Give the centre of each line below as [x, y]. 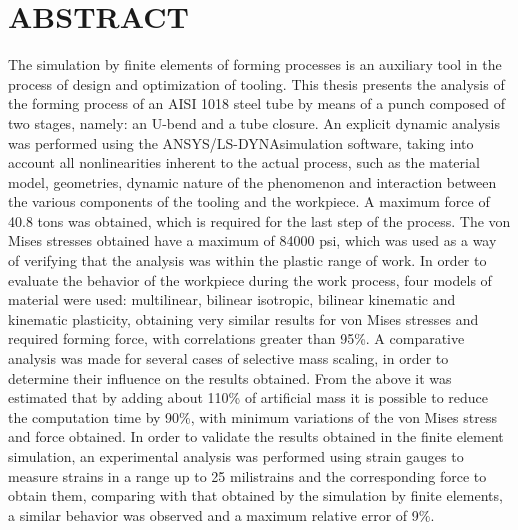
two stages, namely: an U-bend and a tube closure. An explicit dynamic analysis [254, 122]
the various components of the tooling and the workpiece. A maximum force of [249, 201]
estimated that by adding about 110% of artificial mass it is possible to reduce [248, 397]
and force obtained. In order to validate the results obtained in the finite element [256, 436]
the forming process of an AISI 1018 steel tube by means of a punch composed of [257, 103]
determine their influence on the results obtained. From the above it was [230, 377]
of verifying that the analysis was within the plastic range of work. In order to [247, 260]
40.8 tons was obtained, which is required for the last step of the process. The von [259, 220]
